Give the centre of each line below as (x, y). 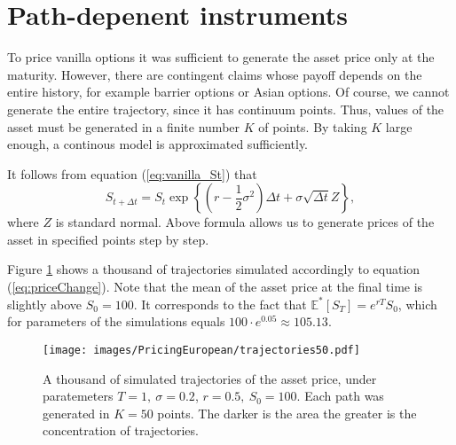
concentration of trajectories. (121, 430)
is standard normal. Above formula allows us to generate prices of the (245, 222)
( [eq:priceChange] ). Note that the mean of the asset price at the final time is (215, 287)
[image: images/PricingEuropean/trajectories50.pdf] (201, 350)
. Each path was (340, 396)
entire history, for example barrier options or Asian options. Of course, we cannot (228, 92)
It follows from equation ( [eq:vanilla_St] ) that (132, 173)
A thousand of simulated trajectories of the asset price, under (210, 378)
